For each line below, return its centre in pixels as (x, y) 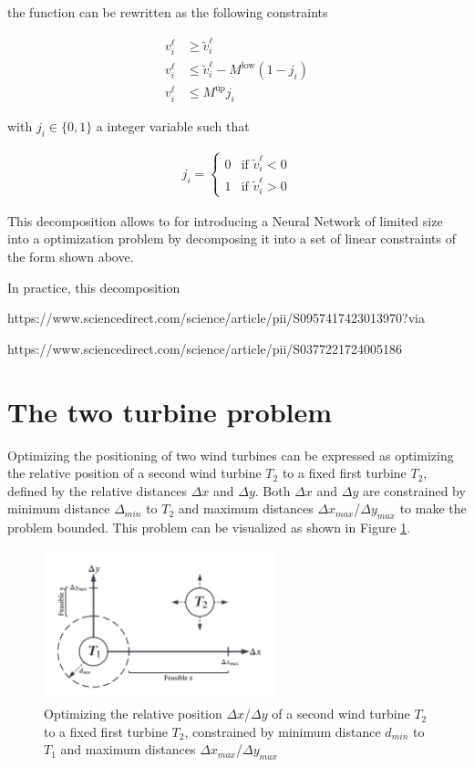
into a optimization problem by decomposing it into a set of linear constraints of (232, 238)
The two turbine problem (170, 411)
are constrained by (414, 490)
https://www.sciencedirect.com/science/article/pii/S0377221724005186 (205, 348)
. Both (273, 490)
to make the (433, 508)
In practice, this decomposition (94, 287)
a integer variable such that (173, 126)
